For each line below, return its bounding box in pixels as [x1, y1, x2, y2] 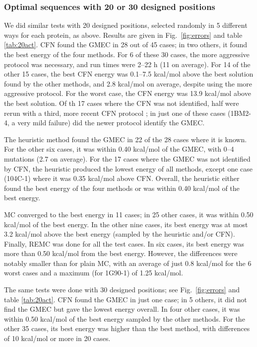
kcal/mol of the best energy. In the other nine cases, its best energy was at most [4, 219, 248, 229]
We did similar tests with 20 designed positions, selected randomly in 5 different [4, 20, 248, 30]
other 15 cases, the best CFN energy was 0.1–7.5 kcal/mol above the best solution [4, 69, 254, 79]
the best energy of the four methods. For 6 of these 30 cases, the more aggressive [4, 49, 250, 59]
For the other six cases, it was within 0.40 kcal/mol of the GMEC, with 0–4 [4, 144, 234, 154]
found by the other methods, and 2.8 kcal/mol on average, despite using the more [4, 78, 253, 88]
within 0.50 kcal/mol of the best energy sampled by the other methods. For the [4, 313, 245, 324]
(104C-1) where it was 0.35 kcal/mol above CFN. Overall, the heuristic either [4, 173, 240, 183]
